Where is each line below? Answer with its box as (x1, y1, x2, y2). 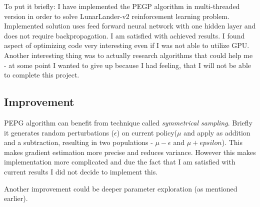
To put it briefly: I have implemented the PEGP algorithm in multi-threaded (4, 1, 240, 11)
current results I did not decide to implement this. (4, 166, 158, 176)
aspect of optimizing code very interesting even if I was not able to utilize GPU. (4, 40, 249, 50)
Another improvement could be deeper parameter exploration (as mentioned (4, 183, 237, 193)
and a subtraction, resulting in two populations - (4, 137, 153, 147)
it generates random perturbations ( (4, 127, 114, 137)
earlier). (4, 193, 28, 203)
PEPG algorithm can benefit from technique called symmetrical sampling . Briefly (4, 117, 252, 127)
